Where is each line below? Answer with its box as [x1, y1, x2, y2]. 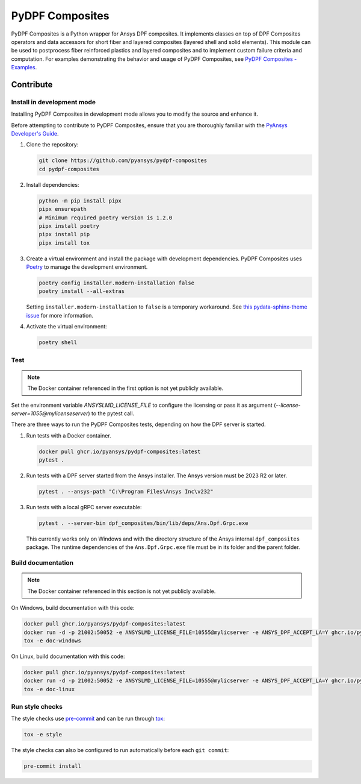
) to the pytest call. [88, 410, 135, 417]
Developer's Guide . [11, 130, 59, 137]
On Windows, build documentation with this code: [11, 604, 135, 612]
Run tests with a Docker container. [26, 431, 111, 439]
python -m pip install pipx [39, 197, 122, 204]
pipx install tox [39, 239, 90, 246]
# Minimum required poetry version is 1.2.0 [39, 214, 173, 221]
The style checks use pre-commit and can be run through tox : [11, 715, 165, 723]
